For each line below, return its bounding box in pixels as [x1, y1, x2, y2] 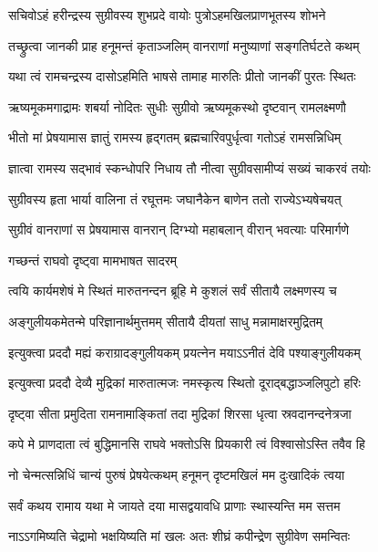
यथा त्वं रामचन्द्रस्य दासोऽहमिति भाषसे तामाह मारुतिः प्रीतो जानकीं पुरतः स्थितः [8, 67, 356, 86]
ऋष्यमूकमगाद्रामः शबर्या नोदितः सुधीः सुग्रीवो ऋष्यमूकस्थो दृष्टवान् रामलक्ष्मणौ [8, 97, 346, 116]
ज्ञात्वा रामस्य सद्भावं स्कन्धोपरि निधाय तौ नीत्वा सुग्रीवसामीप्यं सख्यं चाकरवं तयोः [8, 158, 371, 177]
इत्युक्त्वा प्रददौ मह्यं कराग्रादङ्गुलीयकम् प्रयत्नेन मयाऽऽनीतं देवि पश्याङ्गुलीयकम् [8, 342, 361, 361]
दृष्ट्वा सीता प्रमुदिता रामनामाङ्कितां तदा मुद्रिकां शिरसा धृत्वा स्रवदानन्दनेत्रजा [8, 403, 352, 422]
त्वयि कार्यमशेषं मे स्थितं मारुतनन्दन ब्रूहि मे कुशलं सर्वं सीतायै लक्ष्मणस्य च [8, 281, 337, 300]
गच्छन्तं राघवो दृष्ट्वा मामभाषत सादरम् [8, 250, 178, 269]
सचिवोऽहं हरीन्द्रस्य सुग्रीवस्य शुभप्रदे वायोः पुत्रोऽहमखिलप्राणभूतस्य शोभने [8, 5, 326, 24]
